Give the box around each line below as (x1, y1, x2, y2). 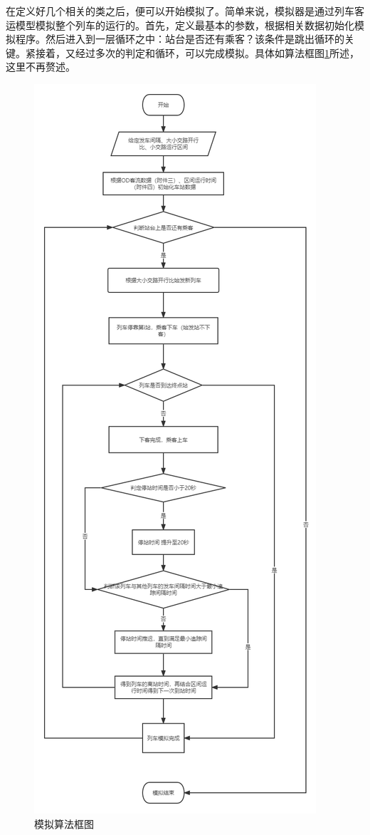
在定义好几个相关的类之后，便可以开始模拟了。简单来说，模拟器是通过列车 (6, 4, 354, 18)
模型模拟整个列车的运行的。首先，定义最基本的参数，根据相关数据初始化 (15, 17, 354, 32)
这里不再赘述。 (6, 59, 75, 74)
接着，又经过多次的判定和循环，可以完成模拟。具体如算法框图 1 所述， (35, 45, 359, 60)
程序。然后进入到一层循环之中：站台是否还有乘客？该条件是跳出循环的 (15, 31, 344, 46)
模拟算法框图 (34, 816, 94, 831)
